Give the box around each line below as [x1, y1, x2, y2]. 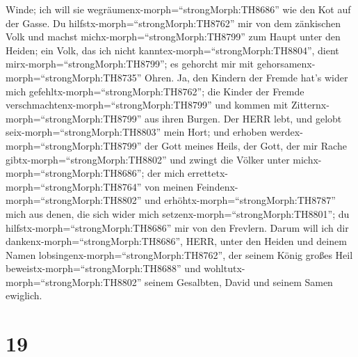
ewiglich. [6, 288, 42, 303]
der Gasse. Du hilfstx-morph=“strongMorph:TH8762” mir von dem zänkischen [6, 15, 341, 30]
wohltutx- [204, 261, 245, 276]
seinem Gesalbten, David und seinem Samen [145, 274, 333, 289]
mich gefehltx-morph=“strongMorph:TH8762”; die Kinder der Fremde [6, 84, 304, 98]
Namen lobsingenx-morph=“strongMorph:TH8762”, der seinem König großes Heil [6, 247, 353, 262]
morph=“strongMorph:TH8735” [6, 70, 142, 84]
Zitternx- [291, 97, 329, 112]
